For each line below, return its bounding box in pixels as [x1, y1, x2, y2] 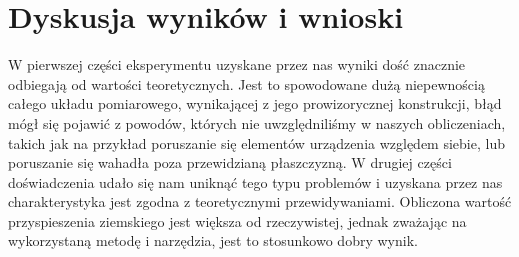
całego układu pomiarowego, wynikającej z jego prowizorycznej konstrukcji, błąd [8, 93, 502, 114]
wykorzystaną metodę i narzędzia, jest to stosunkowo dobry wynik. [8, 230, 418, 251]
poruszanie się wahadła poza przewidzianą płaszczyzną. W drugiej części [8, 152, 452, 173]
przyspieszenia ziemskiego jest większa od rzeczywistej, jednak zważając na [8, 210, 467, 231]
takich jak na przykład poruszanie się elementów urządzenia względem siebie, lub [8, 132, 505, 153]
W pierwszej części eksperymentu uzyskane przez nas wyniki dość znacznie [8, 54, 466, 75]
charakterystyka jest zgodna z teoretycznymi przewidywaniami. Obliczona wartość [8, 191, 512, 212]
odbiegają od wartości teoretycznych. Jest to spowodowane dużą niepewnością [8, 73, 485, 94]
